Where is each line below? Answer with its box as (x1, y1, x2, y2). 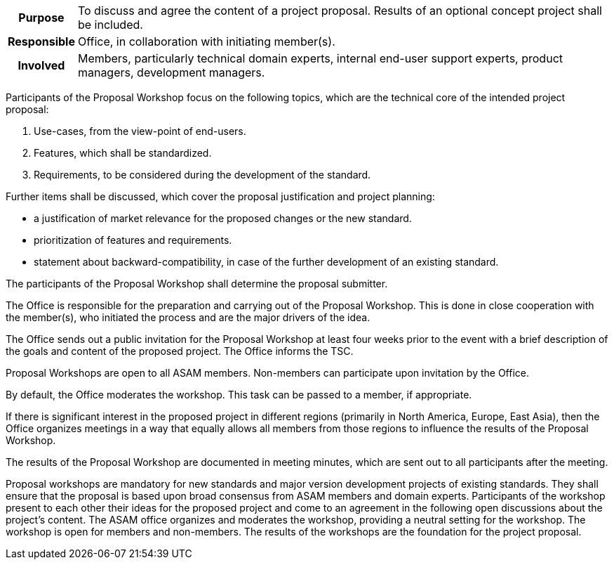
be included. (77, 18, 143, 32)
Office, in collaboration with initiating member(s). (77, 34, 335, 48)
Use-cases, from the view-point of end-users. (34, 125, 246, 137)
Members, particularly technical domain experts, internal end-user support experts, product (77, 51, 563, 65)
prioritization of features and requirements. (34, 234, 232, 246)
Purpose (18, 11, 65, 25)
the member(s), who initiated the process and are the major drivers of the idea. (6, 311, 371, 323)
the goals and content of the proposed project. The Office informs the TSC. (6, 345, 354, 357)
